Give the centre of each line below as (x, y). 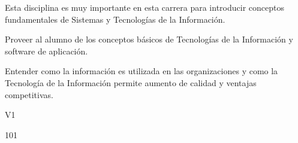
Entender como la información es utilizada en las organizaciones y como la (142, 71)
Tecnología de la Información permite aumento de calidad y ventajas (131, 82)
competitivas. (29, 94)
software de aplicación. (46, 51)
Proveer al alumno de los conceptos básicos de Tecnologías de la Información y (149, 39)
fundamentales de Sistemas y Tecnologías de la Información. (115, 19)
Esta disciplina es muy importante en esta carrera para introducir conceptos (145, 7)
